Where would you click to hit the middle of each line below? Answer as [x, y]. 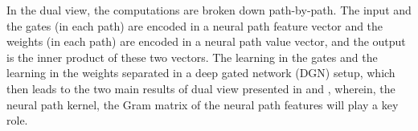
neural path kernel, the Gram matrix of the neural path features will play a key [203, 104]
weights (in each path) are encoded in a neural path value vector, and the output [206, 41]
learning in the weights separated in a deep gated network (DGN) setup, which [201, 73]
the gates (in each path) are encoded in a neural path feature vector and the [195, 25]
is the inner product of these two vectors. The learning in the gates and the [192, 57]
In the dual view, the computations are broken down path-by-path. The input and [209, 10]
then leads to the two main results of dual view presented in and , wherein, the [201, 88]
